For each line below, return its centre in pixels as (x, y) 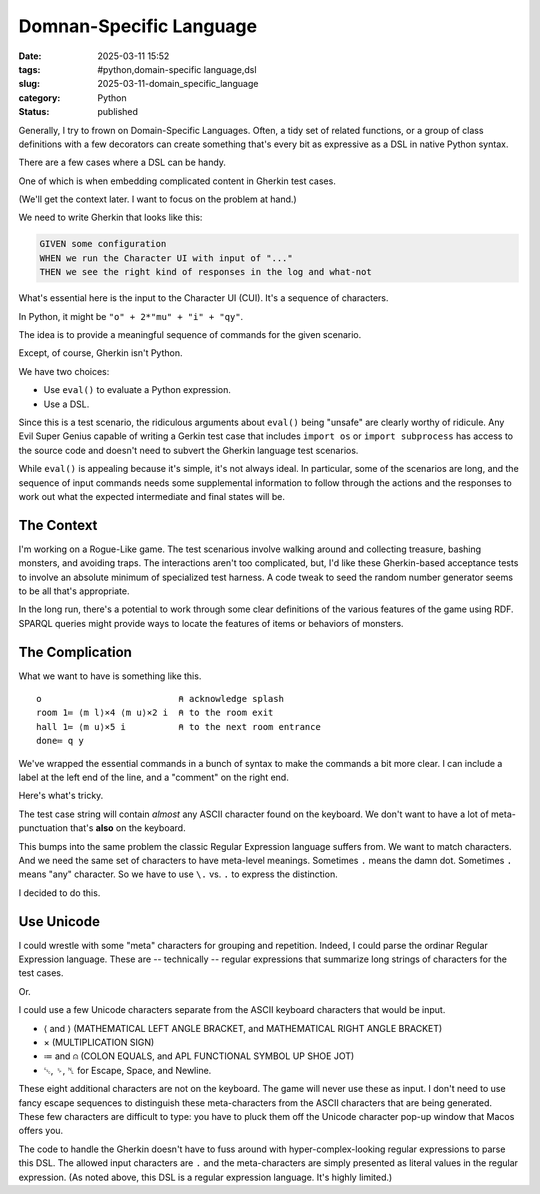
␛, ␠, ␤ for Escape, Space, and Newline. (127, 1070)
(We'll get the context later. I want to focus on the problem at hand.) (157, 199)
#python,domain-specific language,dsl (177, 69)
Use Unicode (59, 921)
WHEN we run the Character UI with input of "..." (166, 258)
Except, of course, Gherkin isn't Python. (101, 353)
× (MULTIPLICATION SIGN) (99, 1042)
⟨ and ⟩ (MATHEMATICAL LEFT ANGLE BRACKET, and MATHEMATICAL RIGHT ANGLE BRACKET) (243, 1028)
